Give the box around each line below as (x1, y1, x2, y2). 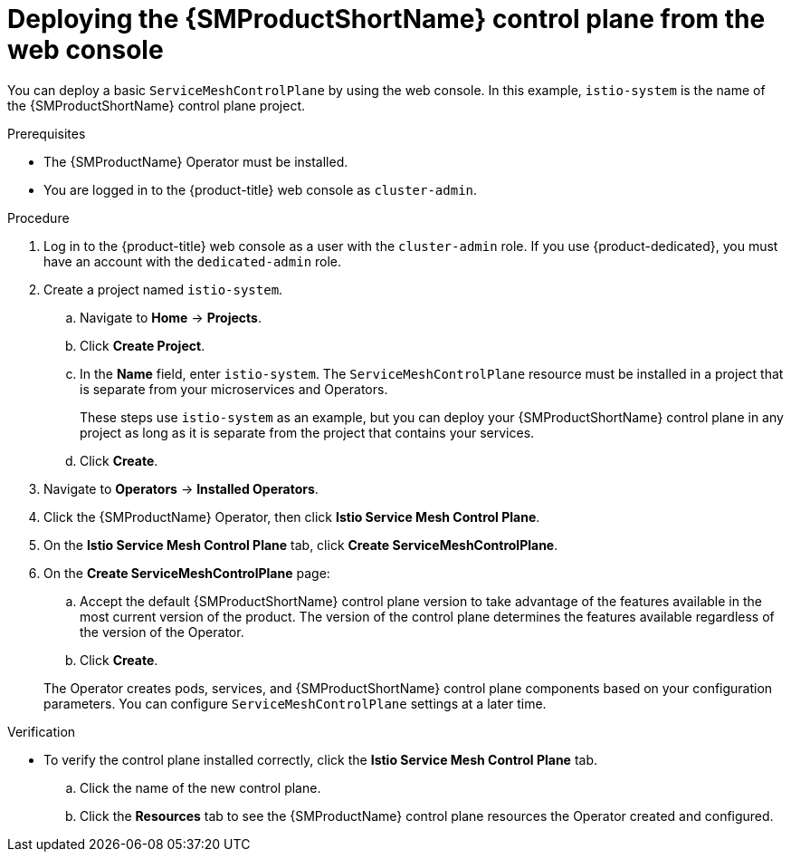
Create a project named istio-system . (43, 281, 283, 297)
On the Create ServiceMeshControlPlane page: (43, 565, 330, 581)
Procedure (7, 209, 70, 226)
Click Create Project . (80, 337, 205, 353)
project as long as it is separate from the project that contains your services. (80, 424, 535, 440)
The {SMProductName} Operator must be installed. (43, 153, 348, 169)
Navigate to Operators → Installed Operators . (43, 480, 319, 497)
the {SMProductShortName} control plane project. (7, 97, 306, 113)
